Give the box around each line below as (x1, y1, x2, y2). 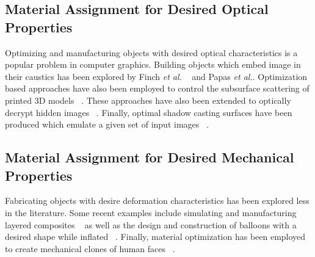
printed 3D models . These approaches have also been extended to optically (5, 93, 291, 106)
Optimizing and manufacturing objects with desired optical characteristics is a (5, 46, 298, 59)
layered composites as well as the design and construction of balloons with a (5, 218, 297, 231)
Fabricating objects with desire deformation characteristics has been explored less (5, 194, 310, 207)
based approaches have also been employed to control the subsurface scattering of (5, 82, 310, 95)
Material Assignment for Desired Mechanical (5, 148, 294, 167)
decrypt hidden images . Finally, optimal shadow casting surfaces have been (5, 106, 292, 118)
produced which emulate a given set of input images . (5, 118, 209, 131)
